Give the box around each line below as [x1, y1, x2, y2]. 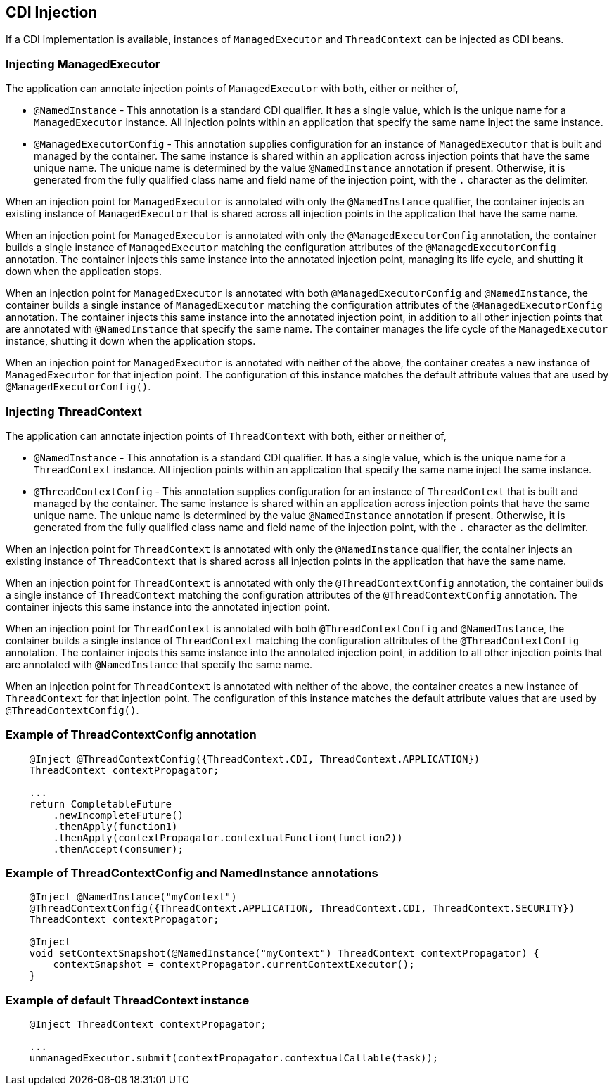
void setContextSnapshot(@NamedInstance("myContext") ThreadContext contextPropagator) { [29, 948, 539, 959]
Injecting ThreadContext [6, 404, 142, 419]
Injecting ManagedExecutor [6, 56, 160, 71]
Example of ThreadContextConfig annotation [6, 727, 257, 742]
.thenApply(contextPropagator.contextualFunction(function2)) [53, 831, 403, 843]
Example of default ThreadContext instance [6, 993, 250, 1007]
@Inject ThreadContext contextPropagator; [29, 1019, 267, 1031]
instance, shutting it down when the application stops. [6, 335, 256, 347]
